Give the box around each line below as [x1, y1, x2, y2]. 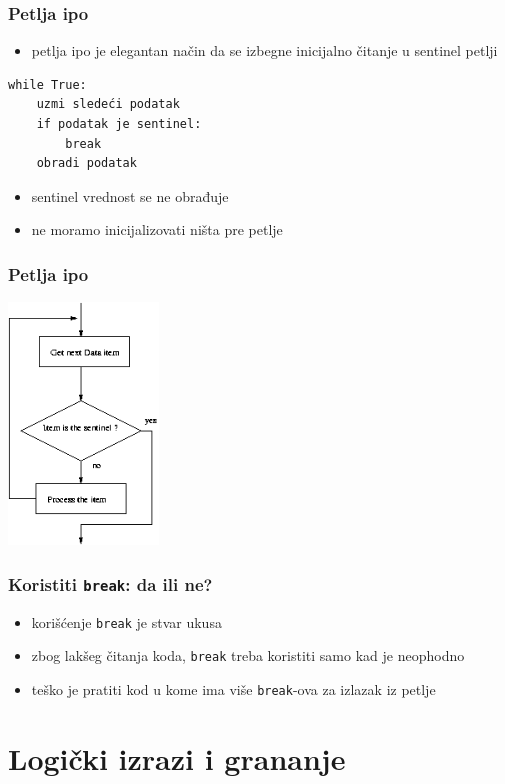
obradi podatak [36, 156, 137, 171]
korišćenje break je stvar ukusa [31, 611, 222, 632]
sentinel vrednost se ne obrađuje [31, 185, 229, 206]
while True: [8, 77, 87, 92]
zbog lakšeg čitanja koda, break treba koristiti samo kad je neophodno [31, 645, 465, 666]
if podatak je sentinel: [36, 117, 202, 131]
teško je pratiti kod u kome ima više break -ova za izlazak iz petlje [31, 678, 436, 699]
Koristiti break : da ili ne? [8, 571, 213, 596]
